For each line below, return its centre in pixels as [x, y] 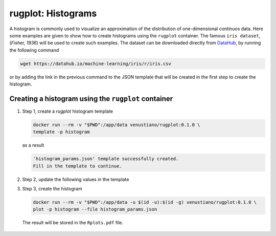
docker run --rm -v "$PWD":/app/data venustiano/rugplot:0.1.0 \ [117, 125]
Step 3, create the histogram [52, 189]
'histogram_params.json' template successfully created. [106, 159]
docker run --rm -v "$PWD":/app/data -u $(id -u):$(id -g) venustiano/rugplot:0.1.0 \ [145, 202]
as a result [33, 145]
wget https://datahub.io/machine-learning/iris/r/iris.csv [96, 63]
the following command [34, 50]
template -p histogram [61, 132]
